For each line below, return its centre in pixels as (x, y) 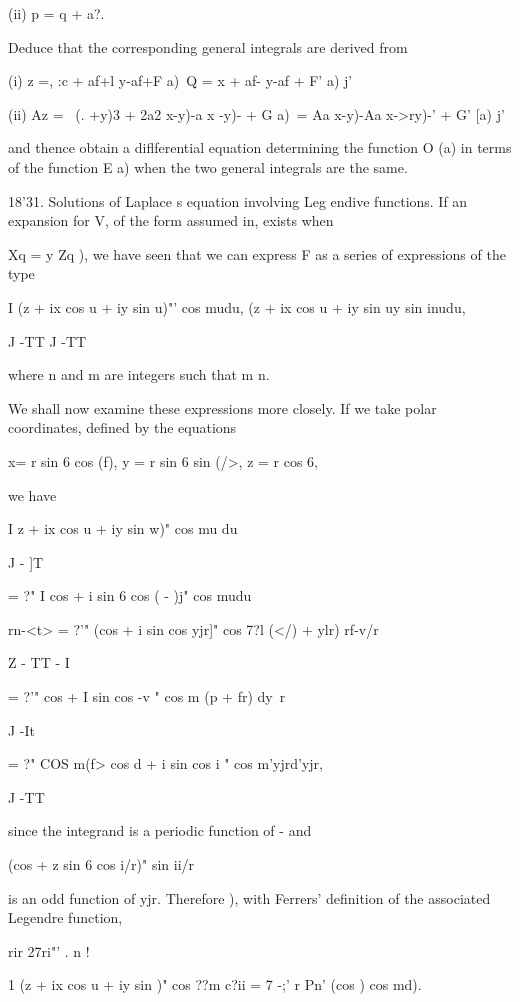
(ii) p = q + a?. (56, 13)
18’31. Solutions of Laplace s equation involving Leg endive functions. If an (238, 200)
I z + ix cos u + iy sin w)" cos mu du (123, 528)
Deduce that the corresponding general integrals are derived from (208, 46)
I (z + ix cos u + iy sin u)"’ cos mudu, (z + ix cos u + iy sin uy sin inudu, (237, 306)
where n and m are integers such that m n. (139, 374)
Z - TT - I (39, 662)
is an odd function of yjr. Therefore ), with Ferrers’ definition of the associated (249, 897)
